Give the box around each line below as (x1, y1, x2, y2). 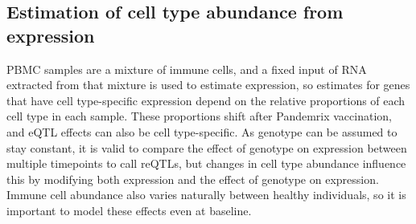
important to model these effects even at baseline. (6, 202, 252, 218)
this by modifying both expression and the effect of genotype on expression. (6, 170, 379, 187)
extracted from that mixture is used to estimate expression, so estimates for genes (6, 76, 410, 93)
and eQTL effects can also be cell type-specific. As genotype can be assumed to (6, 123, 397, 140)
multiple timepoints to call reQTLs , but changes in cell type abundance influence (6, 155, 406, 172)
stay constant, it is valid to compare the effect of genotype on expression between (6, 139, 407, 156)
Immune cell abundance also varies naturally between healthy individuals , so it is (6, 186, 406, 203)
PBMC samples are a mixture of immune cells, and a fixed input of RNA (6, 60, 367, 77)
